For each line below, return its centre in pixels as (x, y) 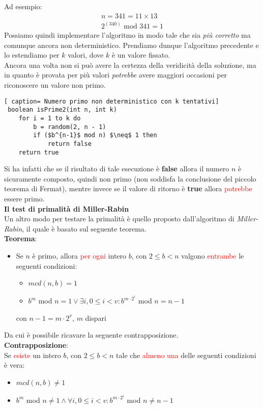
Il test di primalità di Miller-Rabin (67, 208)
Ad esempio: (23, 6)
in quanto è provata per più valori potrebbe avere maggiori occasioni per (116, 75)
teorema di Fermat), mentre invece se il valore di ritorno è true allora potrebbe (128, 188)
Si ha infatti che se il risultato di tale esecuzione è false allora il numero (117, 169)
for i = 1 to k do (50, 118)
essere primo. (24, 199)
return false (69, 144)
